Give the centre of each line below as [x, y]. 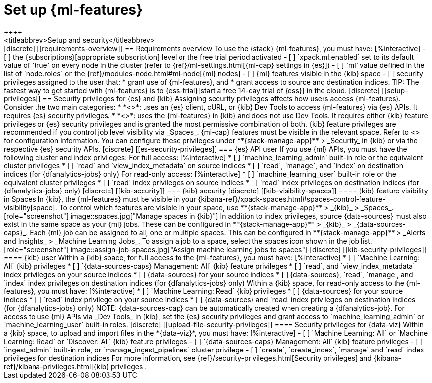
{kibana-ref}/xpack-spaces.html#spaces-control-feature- [292, 199]
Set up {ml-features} [73, 10]
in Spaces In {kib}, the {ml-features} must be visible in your [100, 199]
